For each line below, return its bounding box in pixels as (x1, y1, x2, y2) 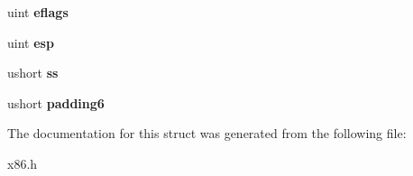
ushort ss (7, 63, 59, 82)
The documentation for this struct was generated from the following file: (7, 124, 407, 143)
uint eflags (7, 3, 69, 21)
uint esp (7, 32, 54, 51)
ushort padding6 (7, 93, 105, 112)
